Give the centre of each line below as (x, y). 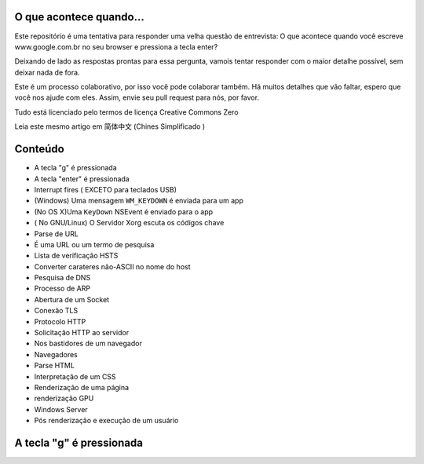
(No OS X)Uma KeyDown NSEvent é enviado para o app (124, 211)
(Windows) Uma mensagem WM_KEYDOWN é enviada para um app (139, 201)
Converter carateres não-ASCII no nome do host (113, 266)
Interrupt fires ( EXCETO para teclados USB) (105, 189)
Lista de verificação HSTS (76, 256)
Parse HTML (54, 366)
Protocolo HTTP (60, 321)
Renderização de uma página (82, 387)
